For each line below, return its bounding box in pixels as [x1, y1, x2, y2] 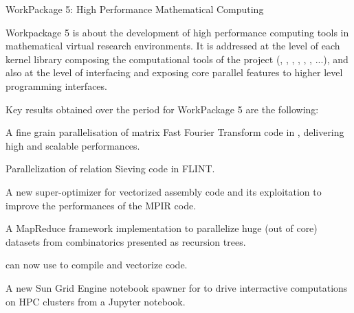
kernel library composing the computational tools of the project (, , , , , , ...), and [5, 51, 349, 66]
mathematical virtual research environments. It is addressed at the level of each [5, 38, 340, 53]
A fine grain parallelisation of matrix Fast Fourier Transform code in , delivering [5, 125, 344, 139]
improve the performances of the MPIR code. [5, 198, 197, 212]
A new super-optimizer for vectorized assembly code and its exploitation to [5, 184, 322, 198]
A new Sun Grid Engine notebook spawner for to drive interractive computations [5, 280, 348, 294]
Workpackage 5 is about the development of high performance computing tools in [5, 25, 349, 39]
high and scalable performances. [5, 138, 140, 152]
